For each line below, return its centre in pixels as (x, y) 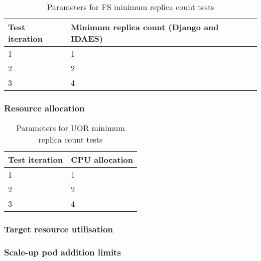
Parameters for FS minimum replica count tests (130, 7)
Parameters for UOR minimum (71, 128)
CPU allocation (102, 160)
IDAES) (87, 38)
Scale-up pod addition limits (62, 252)
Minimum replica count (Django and (145, 27)
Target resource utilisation (59, 229)
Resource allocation (44, 108)
